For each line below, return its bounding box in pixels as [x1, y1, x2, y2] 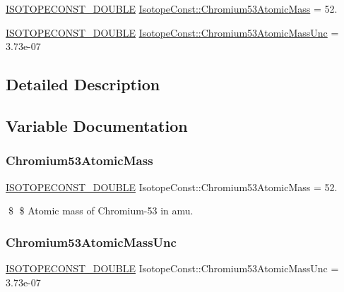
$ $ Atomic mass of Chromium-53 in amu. [8, 203, 194, 218]
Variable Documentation [6, 114, 188, 136]
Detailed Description [6, 73, 160, 95]
